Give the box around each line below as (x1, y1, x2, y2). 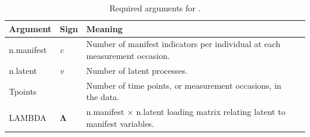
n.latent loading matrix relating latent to (136, 105, 286, 118)
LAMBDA (9, 111, 46, 123)
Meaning (86, 22, 123, 35)
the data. (86, 91, 119, 103)
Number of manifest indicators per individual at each (86, 38, 281, 50)
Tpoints (9, 85, 37, 97)
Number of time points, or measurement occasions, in (86, 79, 281, 91)
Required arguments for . (109, 2, 201, 14)
